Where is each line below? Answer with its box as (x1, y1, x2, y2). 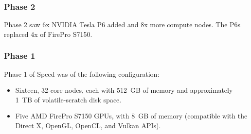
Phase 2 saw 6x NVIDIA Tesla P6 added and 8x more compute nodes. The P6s (4, 19, 241, 30)
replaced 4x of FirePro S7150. (4, 29, 92, 39)
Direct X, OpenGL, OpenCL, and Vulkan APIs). (15, 120, 161, 130)
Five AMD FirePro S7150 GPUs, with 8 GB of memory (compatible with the (15, 111, 248, 121)
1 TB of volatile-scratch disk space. (15, 94, 122, 104)
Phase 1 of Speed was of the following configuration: (4, 68, 160, 79)
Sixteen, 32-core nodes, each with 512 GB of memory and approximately (15, 85, 233, 95)
